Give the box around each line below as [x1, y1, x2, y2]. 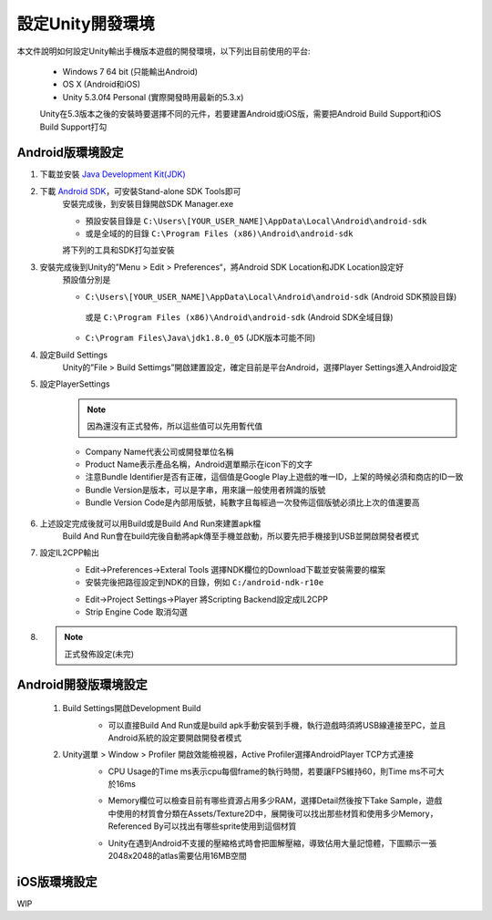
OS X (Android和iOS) [62, 78, 141, 90]
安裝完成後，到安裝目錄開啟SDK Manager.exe [62, 199, 234, 210]
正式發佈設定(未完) [64, 648, 135, 659]
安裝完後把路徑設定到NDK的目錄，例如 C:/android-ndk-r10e [85, 577, 324, 588]
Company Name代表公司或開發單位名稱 [85, 446, 234, 457]
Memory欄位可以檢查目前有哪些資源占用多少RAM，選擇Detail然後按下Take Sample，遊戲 [108, 795, 443, 806]
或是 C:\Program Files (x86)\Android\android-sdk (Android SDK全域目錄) [85, 311, 394, 323]
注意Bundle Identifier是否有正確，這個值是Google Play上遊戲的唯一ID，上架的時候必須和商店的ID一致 [85, 471, 464, 482]
